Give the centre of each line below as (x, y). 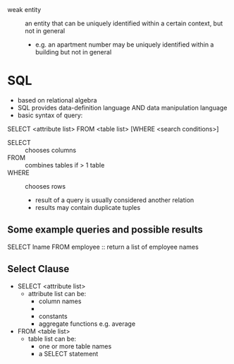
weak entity (24, 10)
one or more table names (75, 346)
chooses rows (45, 186)
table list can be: (52, 339)
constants (53, 316)
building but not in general (73, 52)
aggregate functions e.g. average (87, 324)
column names (60, 301)
